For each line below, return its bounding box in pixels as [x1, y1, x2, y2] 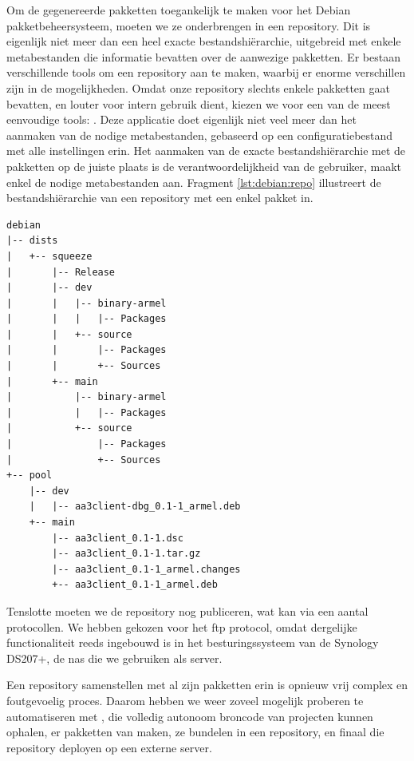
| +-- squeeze [6, 250, 93, 262]
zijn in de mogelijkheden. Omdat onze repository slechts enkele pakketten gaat [6, 79, 390, 96]
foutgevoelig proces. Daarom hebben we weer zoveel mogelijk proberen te [6, 692, 364, 708]
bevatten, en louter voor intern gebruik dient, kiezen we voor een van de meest [6, 95, 391, 112]
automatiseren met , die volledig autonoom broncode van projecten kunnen [6, 707, 373, 724]
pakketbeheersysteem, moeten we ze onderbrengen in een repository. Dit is [6, 17, 371, 34]
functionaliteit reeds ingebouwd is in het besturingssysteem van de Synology [6, 634, 379, 651]
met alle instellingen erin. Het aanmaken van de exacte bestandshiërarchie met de [6, 142, 406, 159]
